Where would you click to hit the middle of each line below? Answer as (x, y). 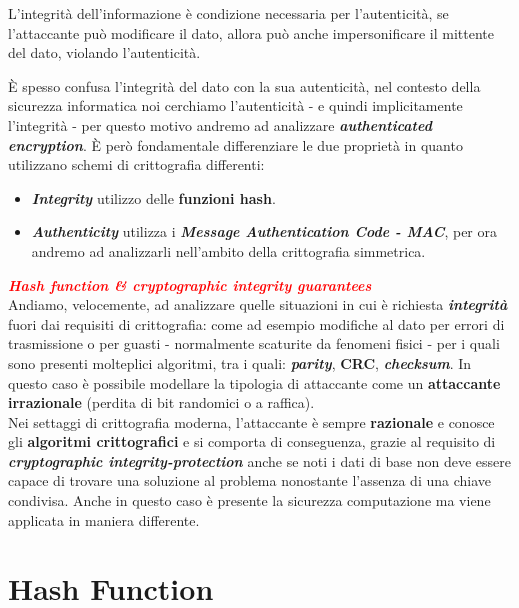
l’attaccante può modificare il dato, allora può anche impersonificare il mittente (251, 32)
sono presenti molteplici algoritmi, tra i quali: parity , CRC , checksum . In (240, 362)
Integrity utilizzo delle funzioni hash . (153, 197)
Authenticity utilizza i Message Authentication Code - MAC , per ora (264, 231)
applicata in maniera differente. (104, 519)
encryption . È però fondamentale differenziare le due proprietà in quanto (235, 144)
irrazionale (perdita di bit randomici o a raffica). (161, 402)
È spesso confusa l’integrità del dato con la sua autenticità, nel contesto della (244, 85)
